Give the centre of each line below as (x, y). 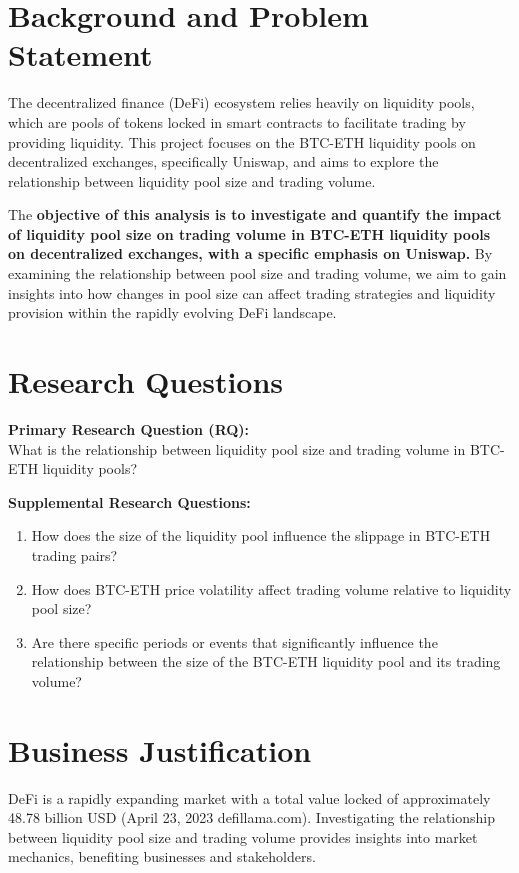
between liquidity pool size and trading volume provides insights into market (243, 836)
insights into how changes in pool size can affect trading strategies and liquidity (252, 292)
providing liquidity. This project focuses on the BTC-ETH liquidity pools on (242, 141)
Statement (80, 54)
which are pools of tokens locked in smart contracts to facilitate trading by (237, 121)
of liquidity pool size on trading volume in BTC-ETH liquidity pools (249, 233)
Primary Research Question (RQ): (129, 428)
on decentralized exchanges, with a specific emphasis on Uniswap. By (250, 253)
